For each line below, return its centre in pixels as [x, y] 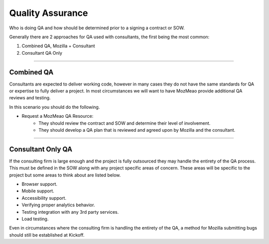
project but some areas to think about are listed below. [65, 175]
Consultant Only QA [41, 149]
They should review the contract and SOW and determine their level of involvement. [125, 123]
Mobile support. [38, 191]
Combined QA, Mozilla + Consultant [58, 46]
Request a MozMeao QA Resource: [58, 116]
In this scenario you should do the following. [55, 107]
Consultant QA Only [42, 53]
